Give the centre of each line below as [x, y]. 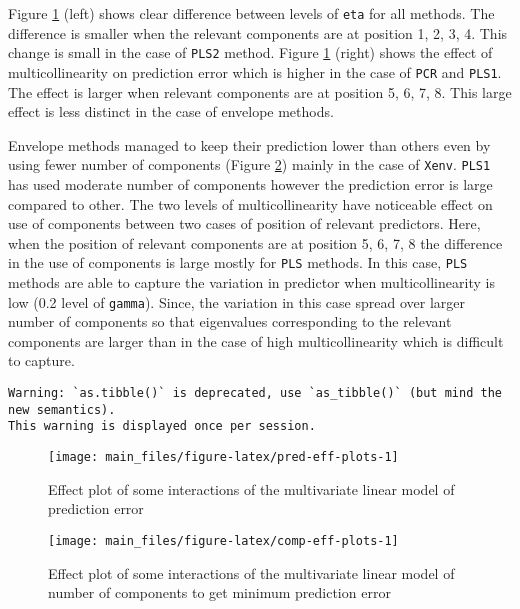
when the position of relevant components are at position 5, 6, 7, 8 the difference [255, 242]
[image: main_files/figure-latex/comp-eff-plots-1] [223, 540]
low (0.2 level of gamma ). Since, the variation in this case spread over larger [236, 301]
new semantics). [62, 409]
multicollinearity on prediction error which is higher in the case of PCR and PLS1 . [255, 71]
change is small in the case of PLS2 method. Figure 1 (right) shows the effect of [250, 52]
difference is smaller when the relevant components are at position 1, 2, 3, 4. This [258, 32]
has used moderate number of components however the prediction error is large [250, 184]
